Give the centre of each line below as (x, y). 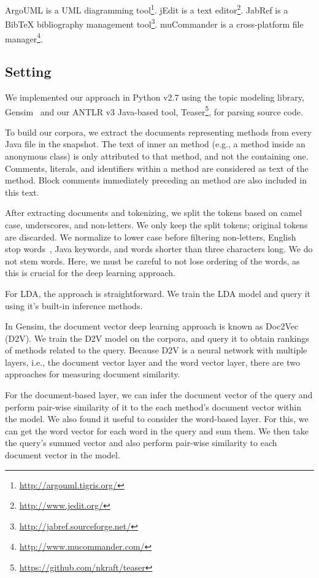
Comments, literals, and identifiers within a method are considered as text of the (157, 168)
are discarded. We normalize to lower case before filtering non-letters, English (151, 237)
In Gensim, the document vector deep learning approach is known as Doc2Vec (152, 326)
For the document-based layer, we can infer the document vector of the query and (159, 395)
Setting (28, 71)
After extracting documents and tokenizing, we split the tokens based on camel (154, 213)
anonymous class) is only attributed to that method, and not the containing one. (157, 156)
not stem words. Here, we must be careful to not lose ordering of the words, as (152, 260)
